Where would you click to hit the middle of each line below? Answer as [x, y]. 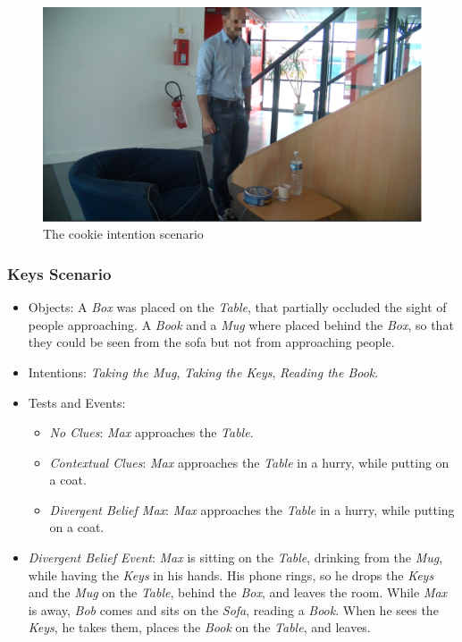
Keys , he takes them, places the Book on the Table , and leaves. [199, 627]
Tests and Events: [77, 402]
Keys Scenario [59, 273]
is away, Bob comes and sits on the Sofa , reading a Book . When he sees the [233, 609]
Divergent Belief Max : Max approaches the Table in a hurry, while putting [252, 509]
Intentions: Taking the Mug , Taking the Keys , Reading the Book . [203, 372]
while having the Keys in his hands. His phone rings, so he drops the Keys [231, 574]
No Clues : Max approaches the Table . [151, 432]
